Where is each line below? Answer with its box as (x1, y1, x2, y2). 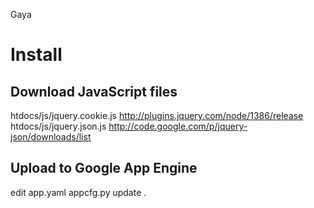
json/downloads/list (10, 131, 92, 143)
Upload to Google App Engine (10, 160, 198, 177)
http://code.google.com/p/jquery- (108, 120, 248, 132)
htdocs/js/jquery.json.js (10, 120, 107, 132)
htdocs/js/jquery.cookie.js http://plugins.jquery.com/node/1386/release (10, 110, 304, 121)
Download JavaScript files (10, 83, 178, 100)
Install (10, 44, 63, 66)
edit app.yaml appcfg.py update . (10, 186, 147, 198)
